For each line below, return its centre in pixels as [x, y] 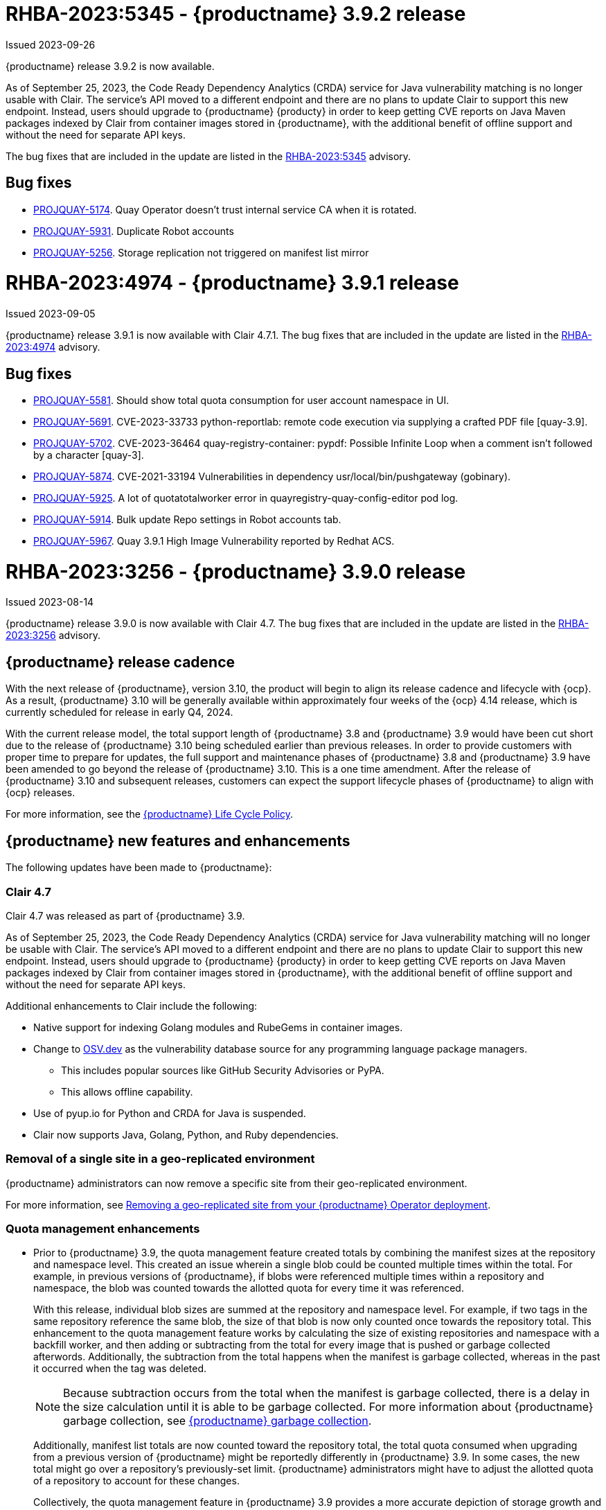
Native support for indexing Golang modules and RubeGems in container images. [218, 1027]
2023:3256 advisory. [53, 635]
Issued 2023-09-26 [51, 44]
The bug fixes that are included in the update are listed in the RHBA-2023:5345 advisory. [208, 156]
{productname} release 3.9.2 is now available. [110, 66]
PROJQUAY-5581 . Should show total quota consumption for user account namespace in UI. [241, 400]
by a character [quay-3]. [89, 455]
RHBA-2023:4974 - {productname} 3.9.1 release [232, 283]
